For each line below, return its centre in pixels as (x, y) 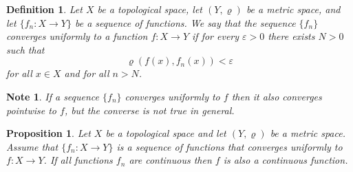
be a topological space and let (166, 133)
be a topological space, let (150, 9)
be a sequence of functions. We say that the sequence (185, 22)
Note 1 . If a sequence (53, 96)
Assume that (32, 146)
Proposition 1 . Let (49, 133)
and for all (87, 73)
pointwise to (31, 110)
